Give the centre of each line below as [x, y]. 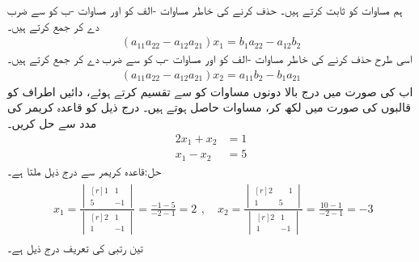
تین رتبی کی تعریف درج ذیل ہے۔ [76, 247]
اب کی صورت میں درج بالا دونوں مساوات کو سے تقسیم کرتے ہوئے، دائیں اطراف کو [210, 91]
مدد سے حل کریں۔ [52, 123]
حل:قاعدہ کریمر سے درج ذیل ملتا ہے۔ [85, 170]
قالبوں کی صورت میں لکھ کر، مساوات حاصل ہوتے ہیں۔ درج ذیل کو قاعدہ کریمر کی [209, 107]
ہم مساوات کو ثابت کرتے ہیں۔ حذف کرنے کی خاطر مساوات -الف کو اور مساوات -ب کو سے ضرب [205, 10]
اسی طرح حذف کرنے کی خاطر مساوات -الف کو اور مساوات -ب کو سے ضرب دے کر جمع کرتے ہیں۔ [210, 59]
